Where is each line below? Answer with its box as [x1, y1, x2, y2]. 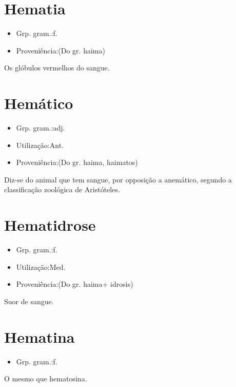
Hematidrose [4, 214, 96, 235]
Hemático [4, 93, 73, 114]
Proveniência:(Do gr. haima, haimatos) [16, 157, 138, 168]
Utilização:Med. [16, 261, 66, 272]
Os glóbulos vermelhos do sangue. [4, 62, 110, 73]
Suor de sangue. [4, 296, 54, 306]
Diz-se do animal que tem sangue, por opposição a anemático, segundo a [4, 174, 232, 185]
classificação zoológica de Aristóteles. [4, 184, 120, 195]
